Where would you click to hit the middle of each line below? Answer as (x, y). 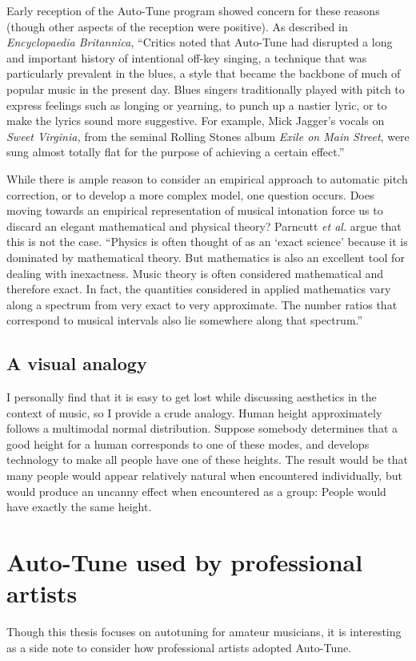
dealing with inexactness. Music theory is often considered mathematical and (195, 273)
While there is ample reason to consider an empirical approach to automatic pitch (207, 178)
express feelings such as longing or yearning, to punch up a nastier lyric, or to (197, 105)
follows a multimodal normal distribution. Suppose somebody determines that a (202, 428)
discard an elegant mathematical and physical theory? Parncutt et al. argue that (204, 226)
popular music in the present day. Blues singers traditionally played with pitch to (206, 89)
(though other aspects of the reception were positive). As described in (177, 26)
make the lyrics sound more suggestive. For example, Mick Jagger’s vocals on (196, 121)
